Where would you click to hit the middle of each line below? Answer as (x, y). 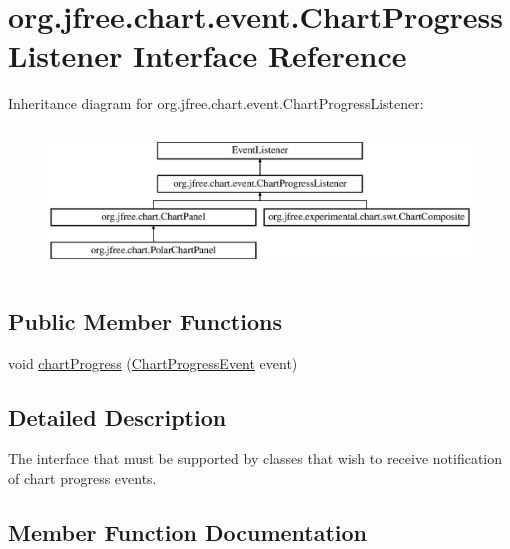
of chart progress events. (82, 478)
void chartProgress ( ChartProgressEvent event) (153, 362)
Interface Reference (269, 55)
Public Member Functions (145, 320)
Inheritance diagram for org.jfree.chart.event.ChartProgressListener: (216, 103)
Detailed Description (117, 416)
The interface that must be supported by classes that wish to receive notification (255, 458)
